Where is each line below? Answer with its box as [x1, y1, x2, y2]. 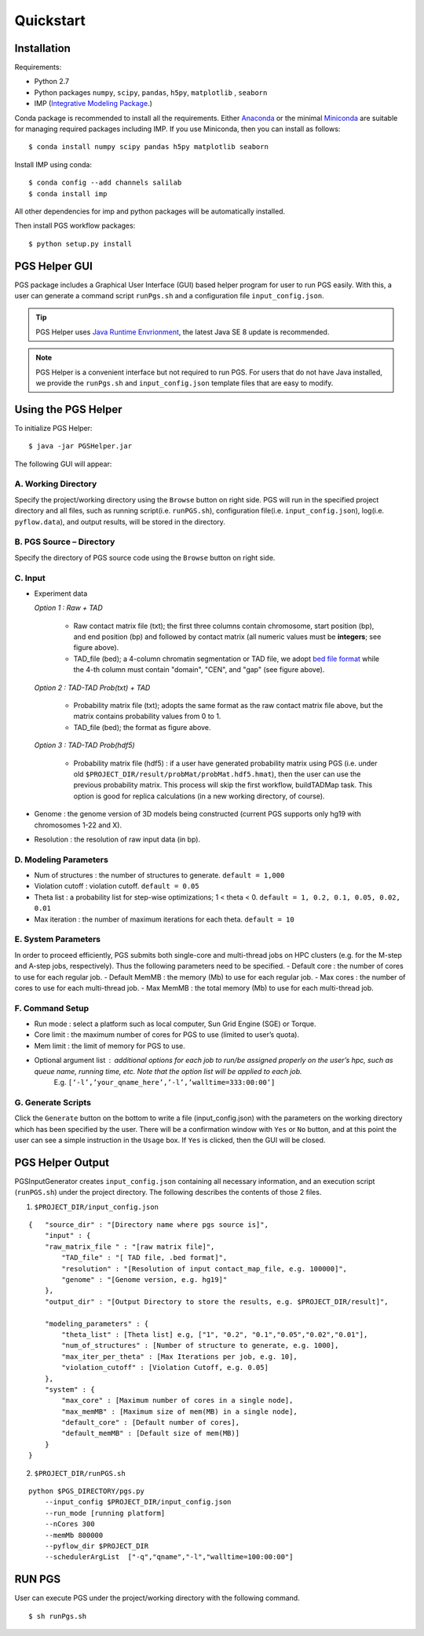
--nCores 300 [44, 1520, 95, 1528]
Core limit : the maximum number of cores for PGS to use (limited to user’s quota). [34, 1030, 300, 1039]
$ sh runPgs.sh [28, 1612, 87, 1620]
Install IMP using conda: [14, 159, 92, 169]
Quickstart [14, 12, 86, 29]
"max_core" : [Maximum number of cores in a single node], [61, 1396, 294, 1405]
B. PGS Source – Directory [14, 536, 115, 547]
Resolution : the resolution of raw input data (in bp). [34, 834, 200, 844]
